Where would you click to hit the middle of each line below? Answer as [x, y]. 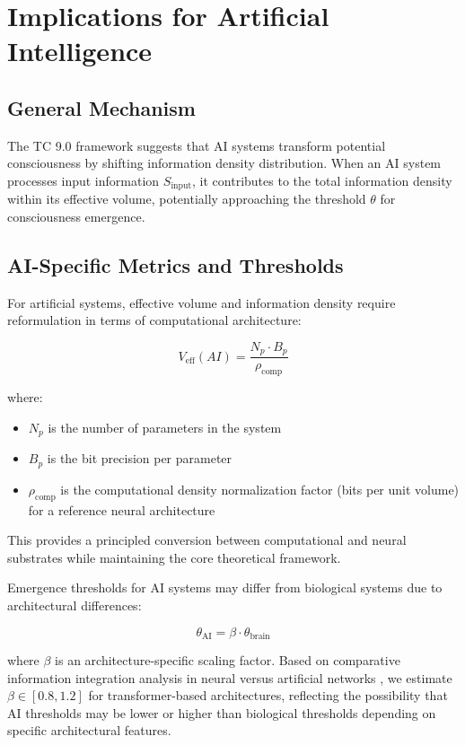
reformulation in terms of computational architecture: [154, 320]
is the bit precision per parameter [140, 458]
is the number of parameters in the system [165, 427]
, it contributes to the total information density [322, 180]
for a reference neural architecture [122, 509]
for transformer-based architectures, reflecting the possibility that [268, 695]
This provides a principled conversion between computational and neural [207, 540]
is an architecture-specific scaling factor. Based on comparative [228, 659]
